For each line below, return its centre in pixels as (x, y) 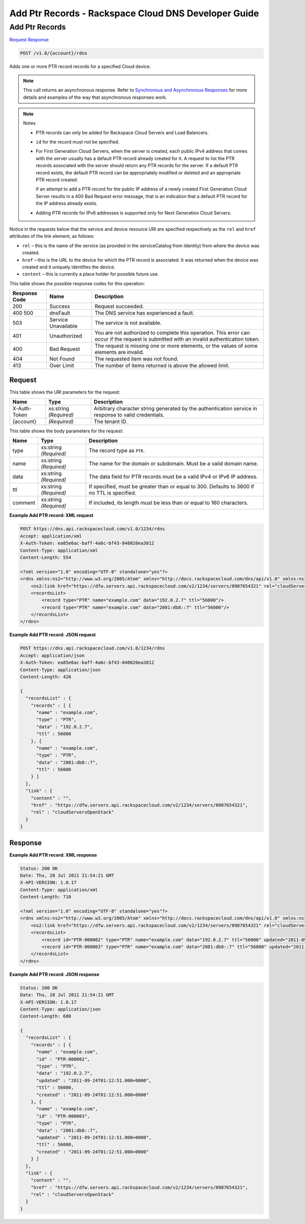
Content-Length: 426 (45, 677)
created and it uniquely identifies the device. (69, 267)
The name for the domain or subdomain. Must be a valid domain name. (174, 464)
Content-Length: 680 (45, 1016)
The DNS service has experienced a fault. (145, 313)
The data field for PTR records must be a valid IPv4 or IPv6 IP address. (173, 477)
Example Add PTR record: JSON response (54, 974)
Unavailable (64, 326)
